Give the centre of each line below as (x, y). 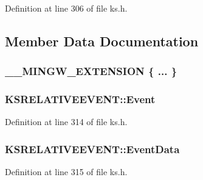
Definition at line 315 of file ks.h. (66, 172)
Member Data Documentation (102, 41)
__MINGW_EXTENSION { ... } (91, 71)
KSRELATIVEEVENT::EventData (92, 149)
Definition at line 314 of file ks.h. (66, 122)
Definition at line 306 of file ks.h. (66, 8)
